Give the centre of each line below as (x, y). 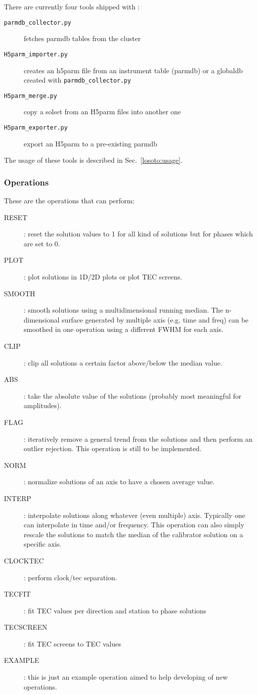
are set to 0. (42, 243)
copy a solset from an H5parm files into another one (103, 112)
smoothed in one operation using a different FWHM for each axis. (124, 329)
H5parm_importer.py (36, 54)
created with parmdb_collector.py (77, 80)
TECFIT (18, 594)
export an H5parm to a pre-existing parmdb (91, 143)
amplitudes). (43, 405)
